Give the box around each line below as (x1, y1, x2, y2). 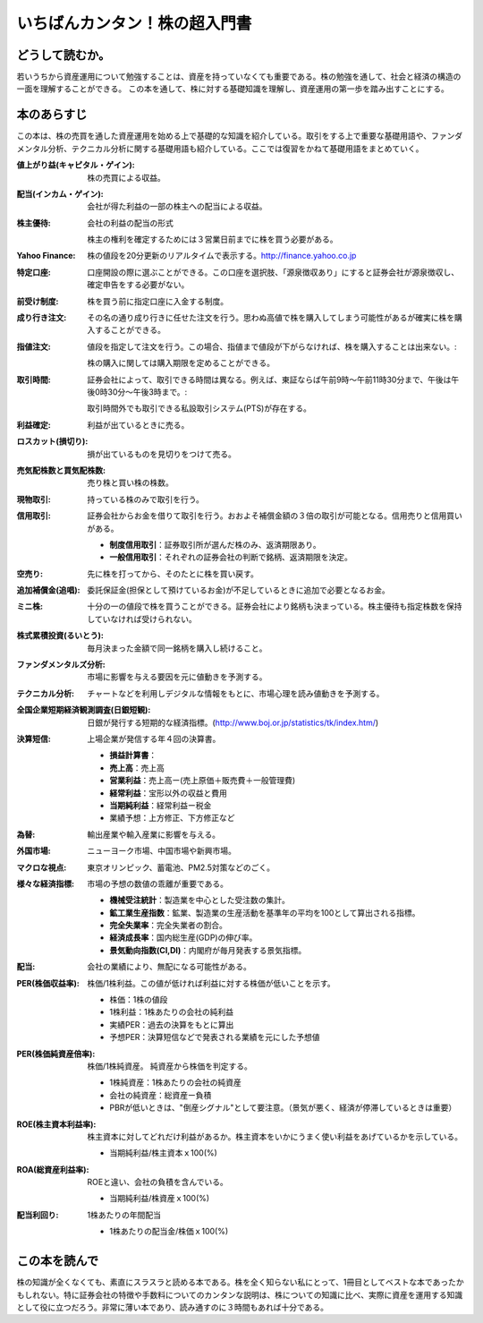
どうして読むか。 (16, 47, 111, 63)
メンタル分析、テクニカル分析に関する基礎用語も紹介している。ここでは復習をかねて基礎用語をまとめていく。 (16, 143, 424, 154)
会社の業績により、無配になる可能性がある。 (87, 961, 252, 972)
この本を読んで (16, 1253, 98, 1268)
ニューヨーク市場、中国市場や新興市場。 (87, 846, 236, 857)
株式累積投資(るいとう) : (16, 630, 105, 641)
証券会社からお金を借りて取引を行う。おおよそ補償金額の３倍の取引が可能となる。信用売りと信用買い (87, 510, 462, 521)
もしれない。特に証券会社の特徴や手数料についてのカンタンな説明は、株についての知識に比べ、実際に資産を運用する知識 (16, 1289, 463, 1300)
